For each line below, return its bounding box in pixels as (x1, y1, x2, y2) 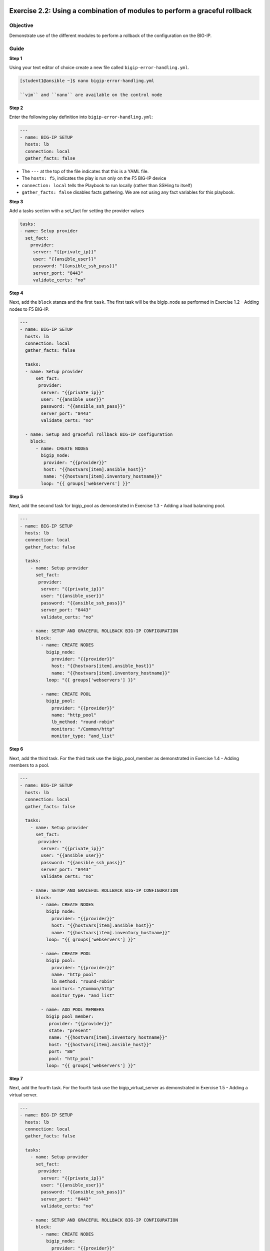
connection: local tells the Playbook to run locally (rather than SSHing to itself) (21, 182, 192, 188)
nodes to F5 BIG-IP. (9, 306, 50, 312)
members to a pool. (9, 762, 49, 768)
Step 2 (9, 105, 23, 111)
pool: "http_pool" (48, 1056, 94, 1061)
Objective (9, 22, 33, 29)
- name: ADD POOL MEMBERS (40, 1006, 104, 1012)
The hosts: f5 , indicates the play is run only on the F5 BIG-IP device (21, 175, 166, 181)
